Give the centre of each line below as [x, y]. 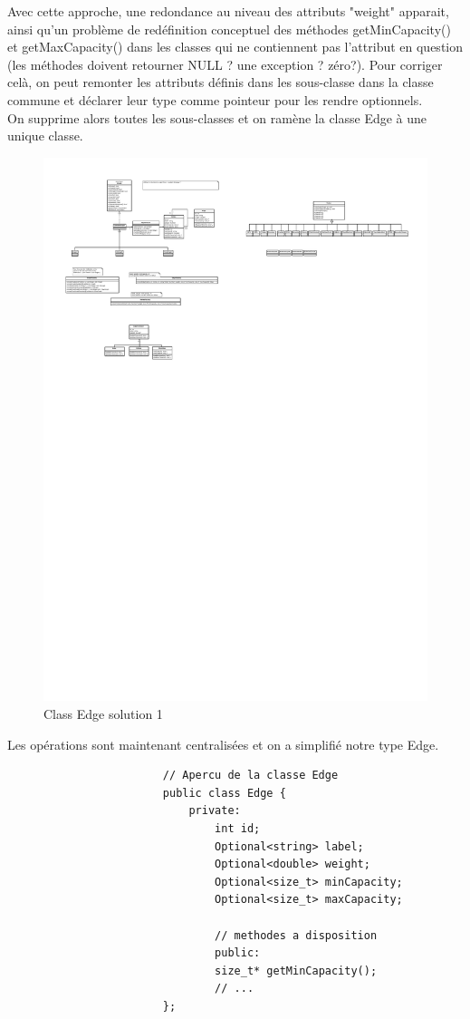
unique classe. [45, 136]
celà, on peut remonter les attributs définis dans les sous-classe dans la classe [221, 82]
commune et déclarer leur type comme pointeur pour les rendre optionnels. [215, 99]
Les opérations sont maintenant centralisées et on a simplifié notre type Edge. [223, 744]
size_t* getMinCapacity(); [296, 970]
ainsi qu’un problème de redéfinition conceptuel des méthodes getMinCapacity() [229, 29]
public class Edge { [224, 793]
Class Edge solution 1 [103, 714]
